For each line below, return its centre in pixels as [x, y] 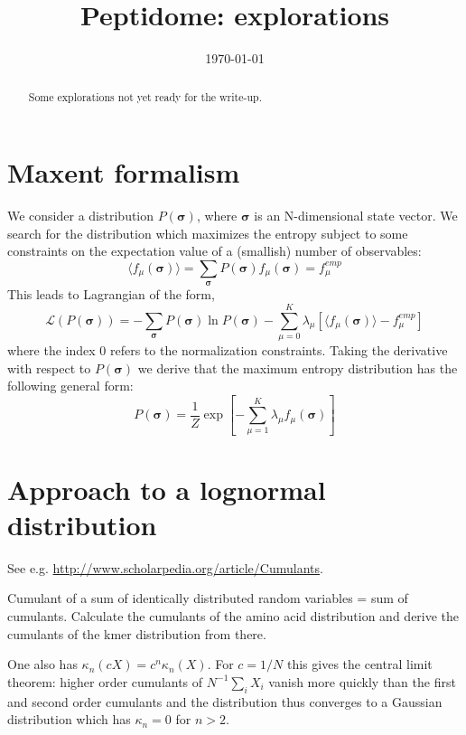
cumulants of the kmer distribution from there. [137, 633]
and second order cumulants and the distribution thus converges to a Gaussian [225, 701]
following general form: [70, 386]
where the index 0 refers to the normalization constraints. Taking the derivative [228, 350]
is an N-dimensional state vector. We [356, 216]
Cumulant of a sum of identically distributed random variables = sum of [208, 598]
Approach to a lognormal [167, 489]
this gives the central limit [359, 664]
